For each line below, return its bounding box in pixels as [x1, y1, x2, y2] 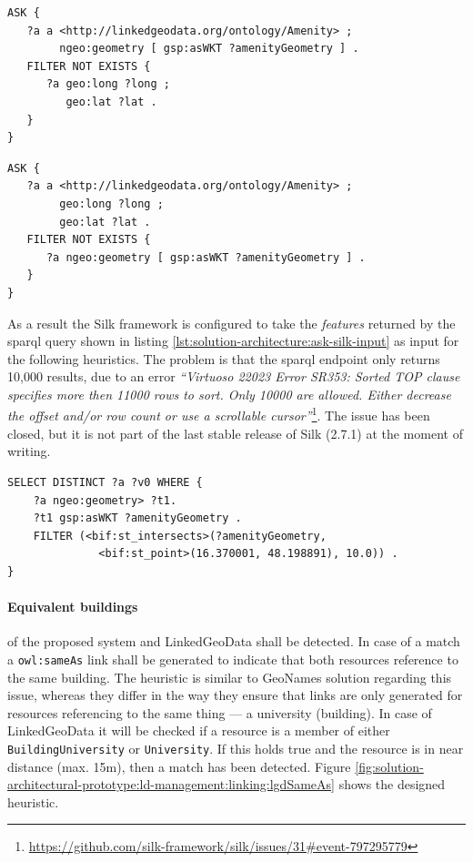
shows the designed [338, 775, 446, 794]
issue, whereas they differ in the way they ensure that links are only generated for [7, 685, 463, 705]
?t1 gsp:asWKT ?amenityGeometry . [33, 512, 242, 525]
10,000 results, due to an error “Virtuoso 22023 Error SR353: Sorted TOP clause [7, 367, 460, 386]
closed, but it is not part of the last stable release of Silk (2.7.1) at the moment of [7, 423, 463, 442]
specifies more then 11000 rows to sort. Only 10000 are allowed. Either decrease [7, 384, 451, 403]
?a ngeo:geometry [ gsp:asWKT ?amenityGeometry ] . [45, 250, 366, 264]
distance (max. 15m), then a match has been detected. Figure [7, 756, 351, 776]
